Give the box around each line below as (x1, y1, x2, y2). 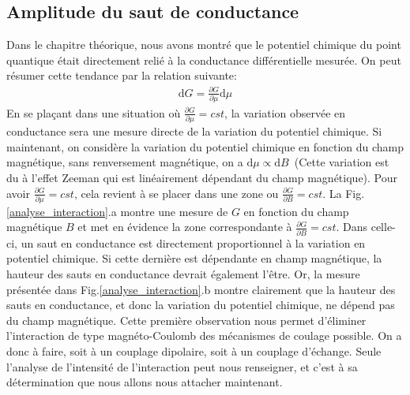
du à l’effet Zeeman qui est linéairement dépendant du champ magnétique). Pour (6, 169, 398, 185)
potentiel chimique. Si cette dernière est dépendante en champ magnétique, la (6, 250, 382, 266)
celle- (371, 218, 396, 235)
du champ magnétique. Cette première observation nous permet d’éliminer (6, 311, 367, 328)
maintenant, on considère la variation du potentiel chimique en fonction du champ (6, 138, 404, 155)
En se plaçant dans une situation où (6, 104, 181, 121)
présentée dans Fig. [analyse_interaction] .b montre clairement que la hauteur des (6, 281, 396, 297)
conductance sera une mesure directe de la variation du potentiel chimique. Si (6, 123, 382, 140)
